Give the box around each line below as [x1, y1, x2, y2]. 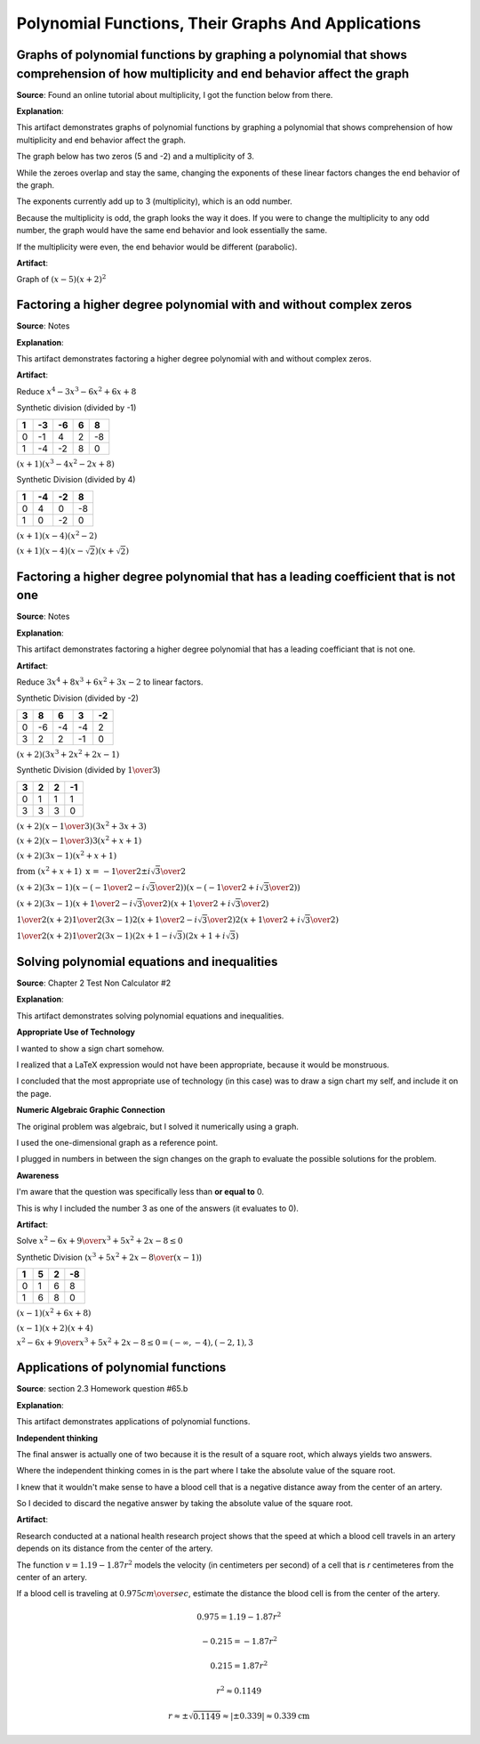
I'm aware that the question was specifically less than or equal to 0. [16, 1187, 264, 1197]
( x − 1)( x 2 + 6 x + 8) [16, 1307, 92, 1318]
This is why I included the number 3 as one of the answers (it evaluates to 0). [16, 1203, 300, 1213]
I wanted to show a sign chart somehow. [16, 1042, 164, 1054]
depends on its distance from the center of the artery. [16, 1543, 213, 1553]
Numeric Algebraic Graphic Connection [16, 1105, 166, 1115]
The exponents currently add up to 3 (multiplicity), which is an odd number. [16, 196, 292, 207]
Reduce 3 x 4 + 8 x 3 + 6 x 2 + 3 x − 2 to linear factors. [16, 676, 204, 687]
